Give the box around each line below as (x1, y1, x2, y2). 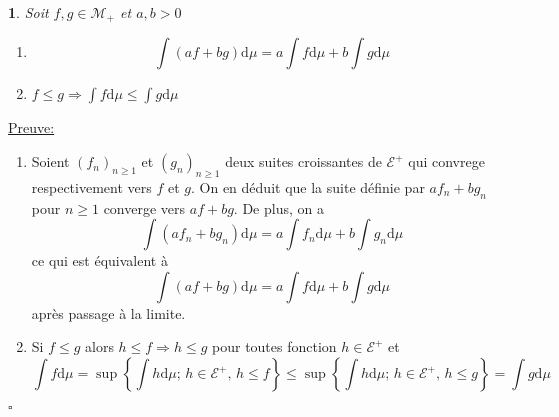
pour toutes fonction (212, 336, 337, 357)
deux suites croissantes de (225, 151, 382, 172)
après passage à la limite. (31, 302, 186, 323)
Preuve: (8, 117, 55, 138)
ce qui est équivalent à (31, 250, 168, 271)
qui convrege (408, 151, 485, 172)
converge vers (103, 197, 186, 218)
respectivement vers (31, 176, 152, 197)
